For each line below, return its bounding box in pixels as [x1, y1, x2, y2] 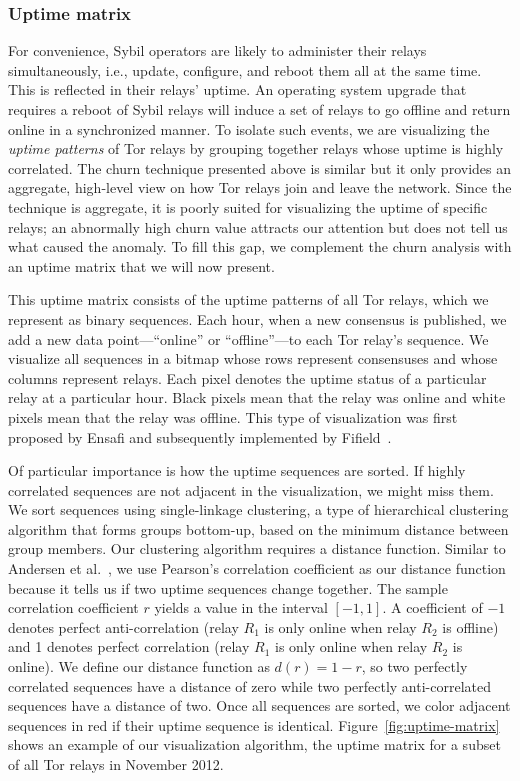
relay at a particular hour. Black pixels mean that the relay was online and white [8, 387, 506, 408]
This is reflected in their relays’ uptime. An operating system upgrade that [8, 79, 467, 100]
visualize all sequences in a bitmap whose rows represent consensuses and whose [8, 348, 498, 369]
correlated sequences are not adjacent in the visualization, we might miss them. [8, 479, 494, 500]
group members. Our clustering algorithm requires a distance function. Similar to [8, 538, 506, 559]
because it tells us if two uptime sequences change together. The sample [8, 577, 448, 598]
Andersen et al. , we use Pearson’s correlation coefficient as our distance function [8, 558, 506, 579]
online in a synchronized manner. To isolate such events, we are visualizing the [8, 118, 490, 139]
